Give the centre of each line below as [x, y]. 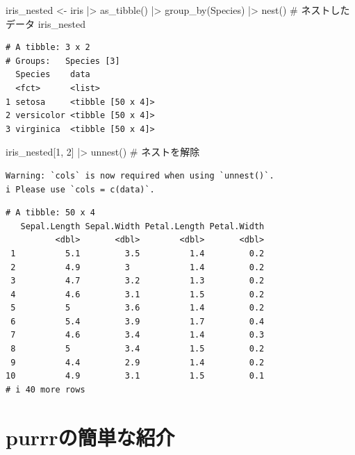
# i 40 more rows [46, 389]
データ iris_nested [46, 23]
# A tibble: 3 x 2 [48, 48]
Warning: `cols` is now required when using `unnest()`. [140, 175]
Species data [53, 75]
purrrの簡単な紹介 [90, 437]
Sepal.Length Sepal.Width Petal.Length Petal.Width [142, 226]
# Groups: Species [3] [63, 61]
